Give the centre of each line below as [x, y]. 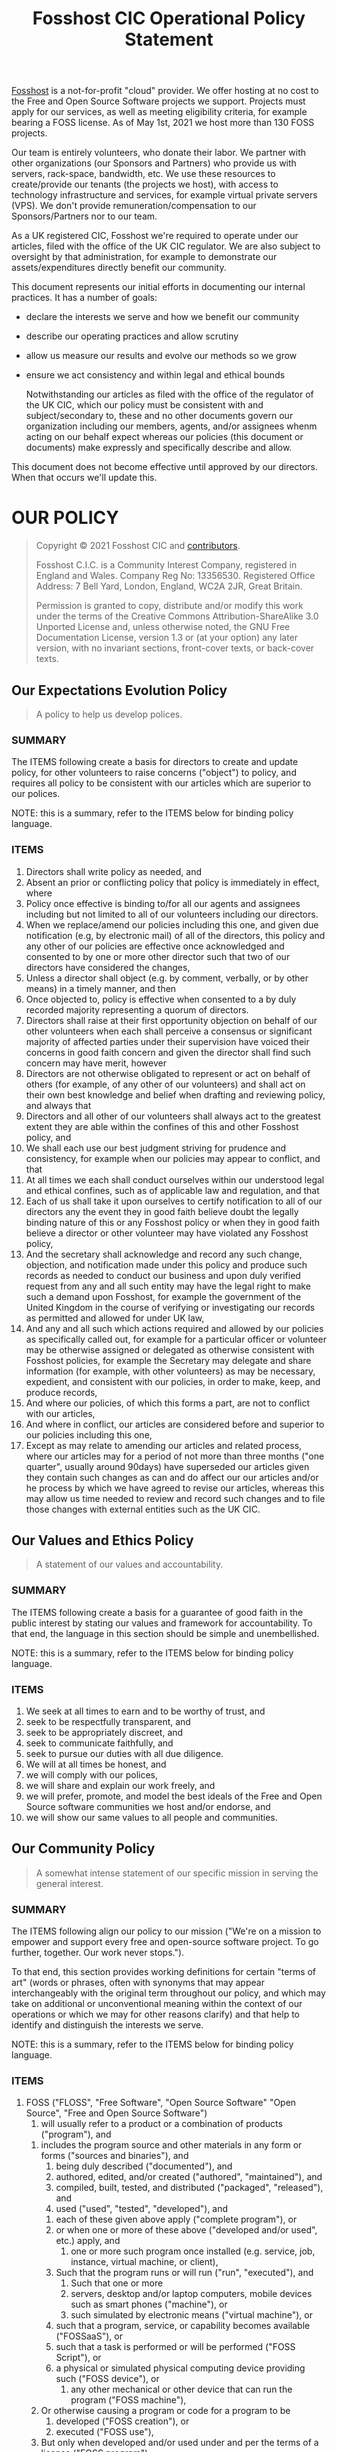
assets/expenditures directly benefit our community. [119, 268]
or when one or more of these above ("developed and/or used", [186, 2230]
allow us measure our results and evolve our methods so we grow [161, 356]
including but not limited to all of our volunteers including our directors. [172, 914]
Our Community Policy [83, 1848]
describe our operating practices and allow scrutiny [132, 336]
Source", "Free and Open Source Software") [116, 2113]
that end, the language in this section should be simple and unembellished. [165, 1633]
